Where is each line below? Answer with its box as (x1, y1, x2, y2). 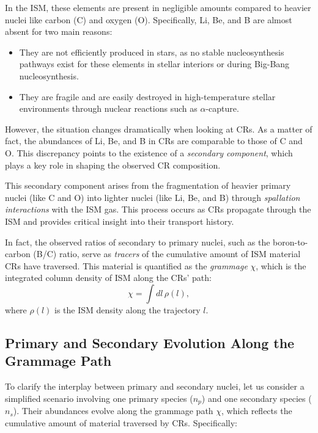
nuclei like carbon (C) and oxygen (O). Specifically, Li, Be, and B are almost (5, 13, 292, 26)
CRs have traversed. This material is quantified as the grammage (5, 259, 248, 272)
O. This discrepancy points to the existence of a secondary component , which (5, 146, 293, 159)
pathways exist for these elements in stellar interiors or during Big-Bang (19, 57, 290, 70)
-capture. (205, 102, 239, 115)
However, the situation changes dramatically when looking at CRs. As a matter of (5, 122, 312, 135)
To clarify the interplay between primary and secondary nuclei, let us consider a (5, 380, 305, 393)
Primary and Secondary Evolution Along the (5, 333, 295, 352)
